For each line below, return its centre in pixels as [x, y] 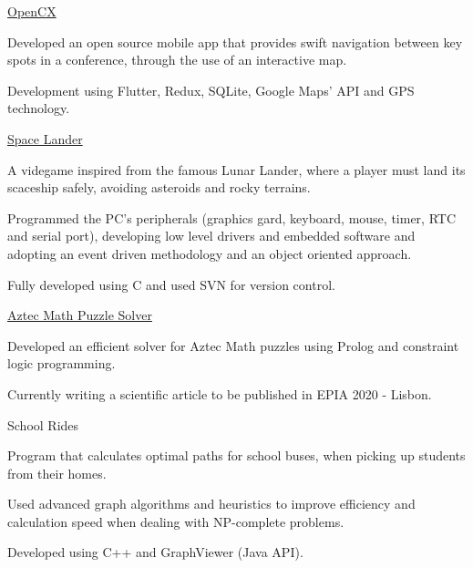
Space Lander [45, 138]
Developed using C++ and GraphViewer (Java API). [155, 552]
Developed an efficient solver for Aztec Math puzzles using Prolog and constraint [233, 345]
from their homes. [57, 473]
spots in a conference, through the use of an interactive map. [177, 60]
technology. [39, 108]
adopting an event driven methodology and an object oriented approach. [210, 253]
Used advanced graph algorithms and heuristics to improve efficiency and [211, 504]
